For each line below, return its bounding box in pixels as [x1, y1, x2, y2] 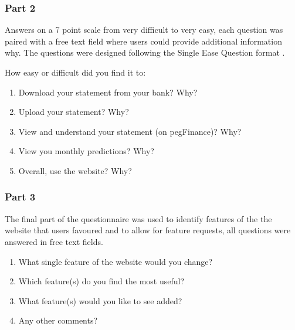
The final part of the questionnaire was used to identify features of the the [5, 212, 272, 224]
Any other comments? [18, 314, 98, 326]
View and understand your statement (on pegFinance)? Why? [18, 125, 242, 137]
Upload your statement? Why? [18, 106, 129, 118]
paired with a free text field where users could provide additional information [5, 35, 282, 47]
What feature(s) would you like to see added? [18, 294, 182, 307]
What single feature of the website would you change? [18, 255, 213, 267]
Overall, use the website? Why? [18, 164, 132, 176]
